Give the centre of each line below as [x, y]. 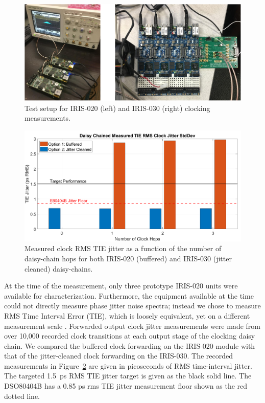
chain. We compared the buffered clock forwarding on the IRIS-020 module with [130, 345]
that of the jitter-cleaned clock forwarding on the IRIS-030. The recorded [118, 356]
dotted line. [22, 396]
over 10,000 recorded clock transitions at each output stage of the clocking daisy [130, 336]
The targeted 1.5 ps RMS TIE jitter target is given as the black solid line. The [128, 376]
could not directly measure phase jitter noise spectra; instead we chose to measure [132, 306]
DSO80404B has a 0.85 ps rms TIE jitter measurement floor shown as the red [126, 386]
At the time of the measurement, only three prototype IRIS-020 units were [121, 286]
